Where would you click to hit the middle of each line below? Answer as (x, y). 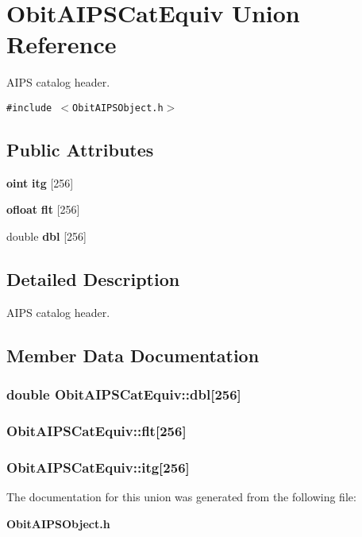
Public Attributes (80, 149)
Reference (62, 44)
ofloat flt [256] (43, 209)
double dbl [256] (46, 236)
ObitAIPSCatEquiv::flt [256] (96, 430)
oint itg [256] (40, 182)
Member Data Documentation (133, 355)
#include (29, 108)
